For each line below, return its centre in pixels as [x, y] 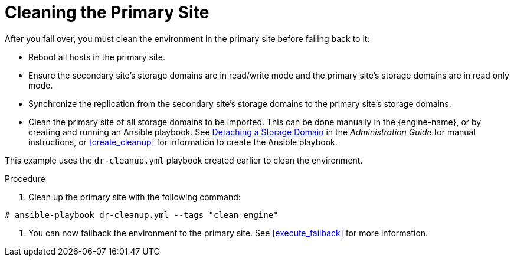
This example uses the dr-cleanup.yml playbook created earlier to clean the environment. [184, 160]
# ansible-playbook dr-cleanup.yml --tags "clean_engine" [142, 215]
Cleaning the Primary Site [107, 12]
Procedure [25, 178]
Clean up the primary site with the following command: [135, 197]
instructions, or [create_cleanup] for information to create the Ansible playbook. [183, 142]
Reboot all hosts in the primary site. [97, 57]
